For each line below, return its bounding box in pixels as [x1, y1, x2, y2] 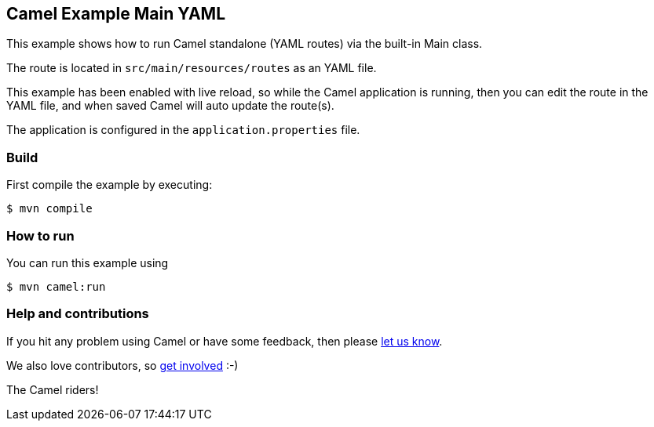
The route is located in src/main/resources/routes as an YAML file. [6, 61, 377, 75]
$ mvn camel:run [6, 280, 106, 293]
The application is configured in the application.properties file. [6, 123, 360, 137]
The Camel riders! [6, 382, 99, 396]
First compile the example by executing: [6, 178, 213, 192]
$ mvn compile [6, 202, 93, 215]
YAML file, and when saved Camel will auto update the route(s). [6, 99, 334, 113]
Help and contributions [6, 306, 149, 322]
